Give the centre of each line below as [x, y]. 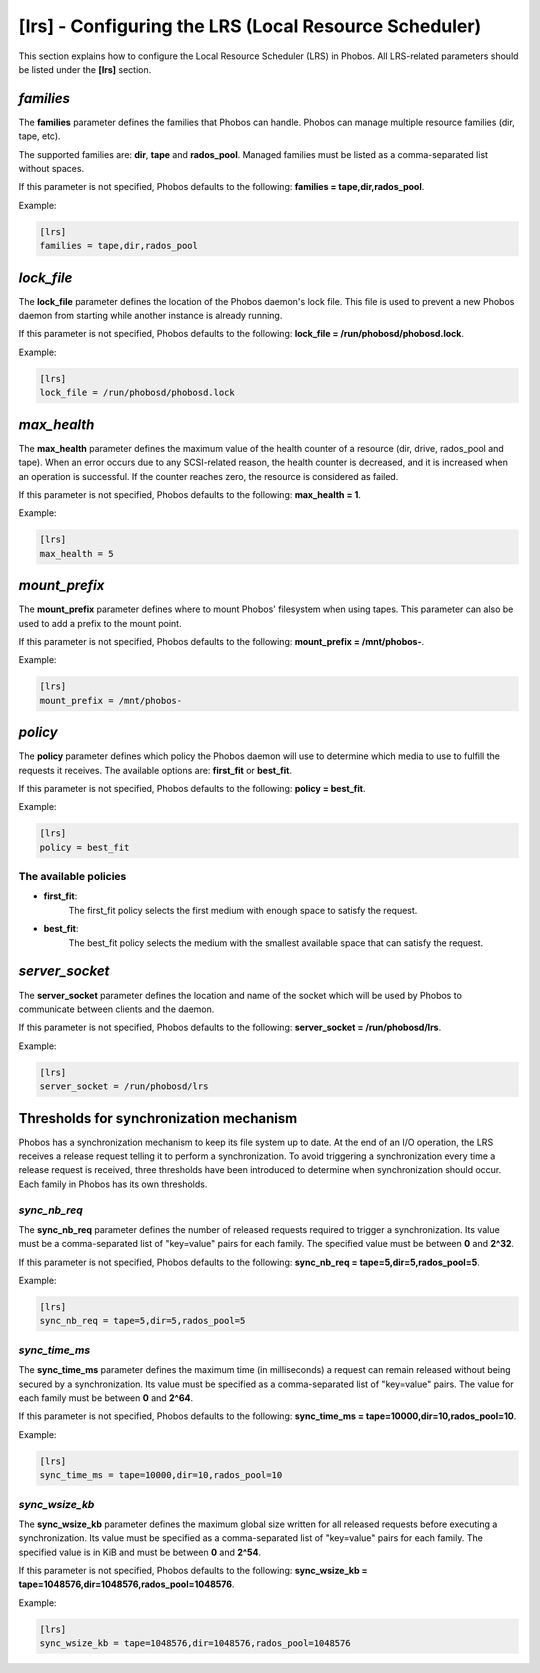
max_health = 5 [76, 553]
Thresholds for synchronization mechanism [158, 1118]
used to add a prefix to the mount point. [100, 623]
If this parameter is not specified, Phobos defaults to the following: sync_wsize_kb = [193, 1571]
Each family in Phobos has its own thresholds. [113, 1184]
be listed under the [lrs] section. [85, 69]
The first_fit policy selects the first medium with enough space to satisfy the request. [243, 910]
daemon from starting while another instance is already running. [150, 316]
